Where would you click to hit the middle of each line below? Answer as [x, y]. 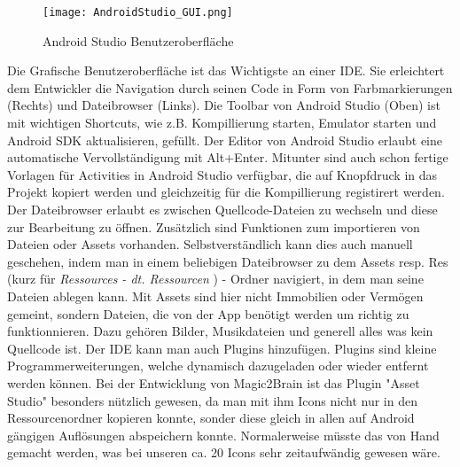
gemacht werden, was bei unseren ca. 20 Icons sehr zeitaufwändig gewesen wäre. [224, 452]
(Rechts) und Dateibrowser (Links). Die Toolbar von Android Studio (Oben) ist [224, 105]
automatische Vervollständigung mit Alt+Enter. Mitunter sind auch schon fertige [228, 157]
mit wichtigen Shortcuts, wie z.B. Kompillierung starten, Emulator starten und [222, 123]
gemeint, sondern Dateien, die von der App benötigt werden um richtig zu [208, 313]
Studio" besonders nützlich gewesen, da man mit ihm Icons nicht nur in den [212, 400]
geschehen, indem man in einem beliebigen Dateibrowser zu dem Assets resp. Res [228, 261]
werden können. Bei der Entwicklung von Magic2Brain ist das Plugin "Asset [214, 382]
